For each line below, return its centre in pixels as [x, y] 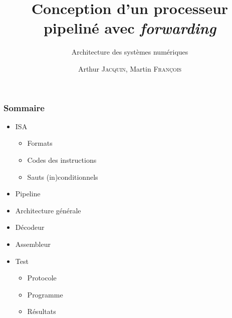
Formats [40, 143]
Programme [45, 294]
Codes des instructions [62, 160]
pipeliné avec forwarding [130, 28]
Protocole [42, 278]
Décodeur [30, 227]
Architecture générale [48, 210]
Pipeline [28, 194]
